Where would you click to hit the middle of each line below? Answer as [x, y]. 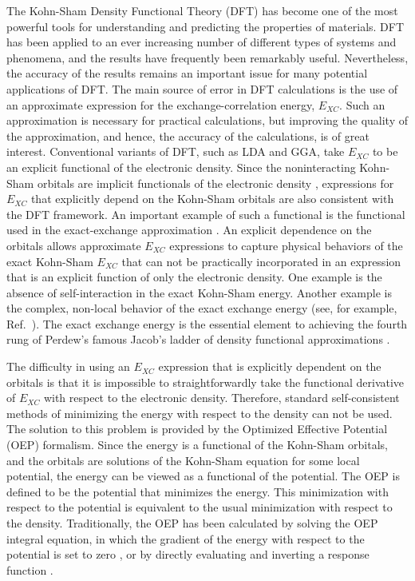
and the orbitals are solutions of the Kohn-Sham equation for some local [183, 460]
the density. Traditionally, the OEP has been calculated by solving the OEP [192, 523]
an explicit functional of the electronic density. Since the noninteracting [181, 167]
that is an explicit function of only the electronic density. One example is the [194, 277]
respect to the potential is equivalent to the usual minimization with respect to [200, 507]
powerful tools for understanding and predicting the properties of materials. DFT [206, 26]
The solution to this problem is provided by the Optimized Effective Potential [197, 429]
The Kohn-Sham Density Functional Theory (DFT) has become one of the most [202, 10]
